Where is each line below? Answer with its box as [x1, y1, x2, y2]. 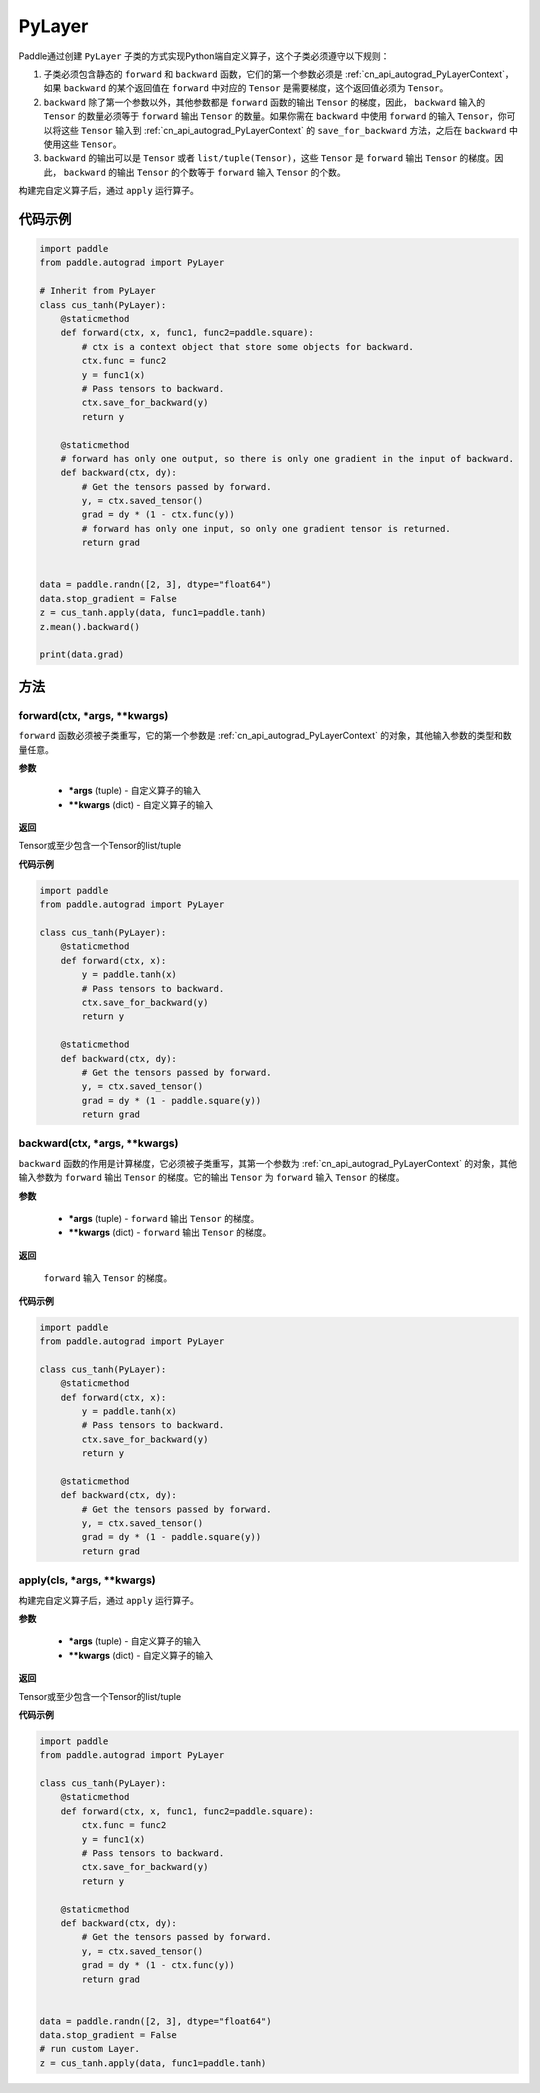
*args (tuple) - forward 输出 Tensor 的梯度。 [68, 1213, 260, 1225]
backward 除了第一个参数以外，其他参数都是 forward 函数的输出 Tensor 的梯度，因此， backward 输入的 [43, 96, 486, 108]
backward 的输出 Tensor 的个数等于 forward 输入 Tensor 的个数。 [63, 166, 347, 178]
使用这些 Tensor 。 [43, 138, 122, 150]
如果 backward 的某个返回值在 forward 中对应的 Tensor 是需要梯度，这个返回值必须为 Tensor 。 [43, 82, 449, 94]
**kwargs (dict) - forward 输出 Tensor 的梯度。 [68, 1226, 272, 1239]
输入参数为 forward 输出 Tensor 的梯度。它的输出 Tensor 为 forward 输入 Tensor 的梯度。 [18, 1171, 405, 1184]
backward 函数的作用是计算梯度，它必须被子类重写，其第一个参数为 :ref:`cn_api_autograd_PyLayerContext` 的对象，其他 [18, 1157, 517, 1169]
